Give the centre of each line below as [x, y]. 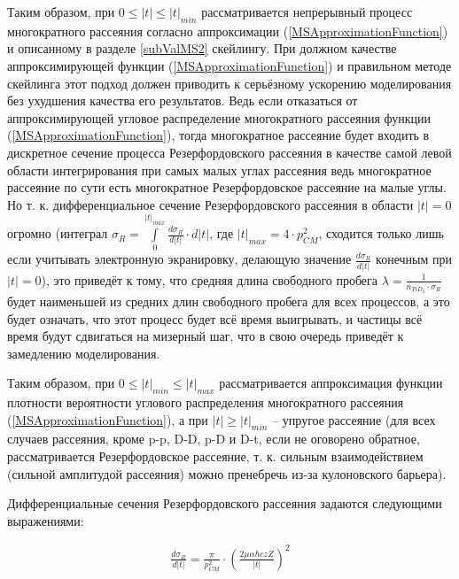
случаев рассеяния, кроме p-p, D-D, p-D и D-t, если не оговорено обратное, [214, 439]
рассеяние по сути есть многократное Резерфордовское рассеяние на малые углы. [227, 187]
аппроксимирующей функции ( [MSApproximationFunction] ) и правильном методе [229, 65]
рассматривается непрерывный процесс [307, 12]
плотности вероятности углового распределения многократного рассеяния [206, 402]
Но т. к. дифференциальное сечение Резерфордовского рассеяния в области [210, 204]
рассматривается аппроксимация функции [331, 383]
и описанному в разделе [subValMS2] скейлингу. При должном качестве [202, 48]
